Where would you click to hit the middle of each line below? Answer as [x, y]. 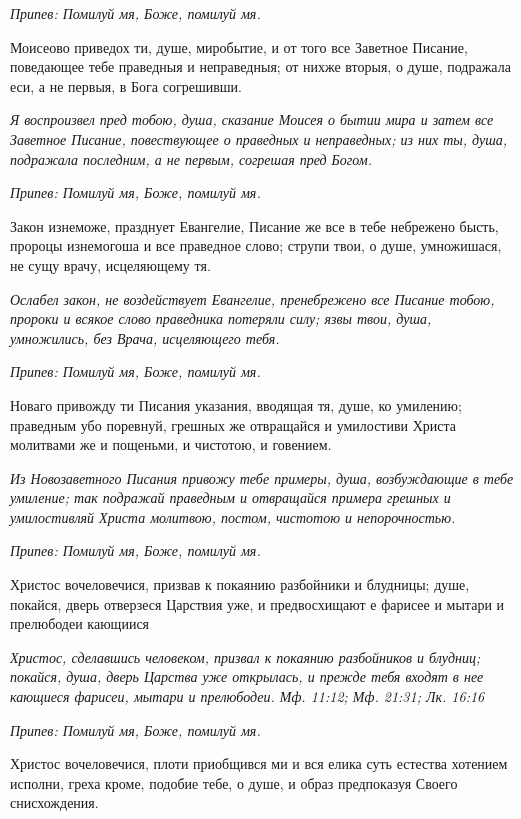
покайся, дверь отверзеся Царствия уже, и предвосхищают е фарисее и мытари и [257, 603]
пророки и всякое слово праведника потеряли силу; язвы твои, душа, [221, 318]
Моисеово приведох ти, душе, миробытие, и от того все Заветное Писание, [239, 46]
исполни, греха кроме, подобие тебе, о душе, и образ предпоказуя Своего [234, 782]
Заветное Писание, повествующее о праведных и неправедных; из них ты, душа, [259, 138]
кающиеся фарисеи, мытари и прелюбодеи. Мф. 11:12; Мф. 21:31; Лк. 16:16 [247, 696]
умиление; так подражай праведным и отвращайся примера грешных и [230, 497]
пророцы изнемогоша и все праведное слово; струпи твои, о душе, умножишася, [256, 245]
